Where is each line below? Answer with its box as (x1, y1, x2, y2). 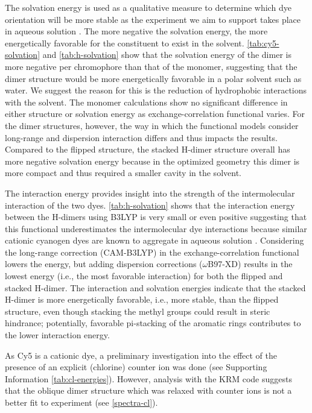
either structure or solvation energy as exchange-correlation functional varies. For (5, 107, 305, 120)
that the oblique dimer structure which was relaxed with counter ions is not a (5, 384, 292, 397)
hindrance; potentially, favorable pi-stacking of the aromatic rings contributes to (5, 317, 301, 329)
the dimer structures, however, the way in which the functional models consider (5, 119, 299, 131)
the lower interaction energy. (5, 329, 110, 341)
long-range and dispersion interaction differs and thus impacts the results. (5, 131, 278, 143)
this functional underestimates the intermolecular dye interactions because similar (5, 222, 307, 235)
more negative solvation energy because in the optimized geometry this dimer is (5, 154, 300, 167)
